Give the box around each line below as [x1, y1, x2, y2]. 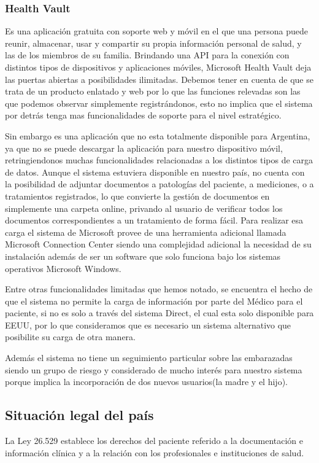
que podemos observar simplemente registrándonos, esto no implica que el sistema [5, 96, 313, 109]
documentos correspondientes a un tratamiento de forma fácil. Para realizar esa [5, 214, 304, 227]
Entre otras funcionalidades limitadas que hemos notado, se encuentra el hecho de [5, 282, 313, 295]
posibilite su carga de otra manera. [5, 330, 136, 343]
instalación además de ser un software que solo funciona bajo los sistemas [5, 249, 281, 262]
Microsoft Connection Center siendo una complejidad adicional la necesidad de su [5, 238, 312, 251]
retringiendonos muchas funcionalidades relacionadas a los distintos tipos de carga [5, 154, 313, 166]
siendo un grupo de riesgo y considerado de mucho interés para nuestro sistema [5, 363, 302, 376]
